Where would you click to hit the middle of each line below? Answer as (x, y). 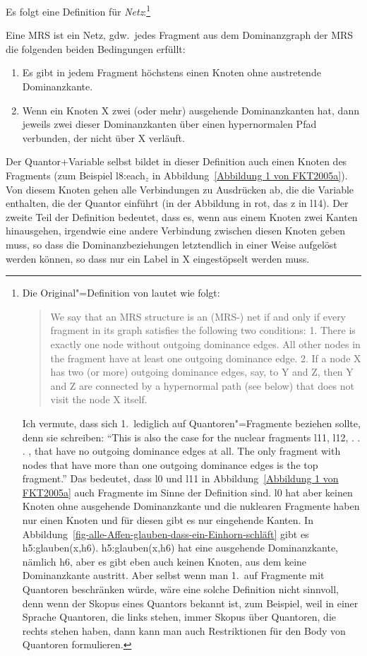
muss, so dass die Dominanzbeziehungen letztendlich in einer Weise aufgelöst (172, 244)
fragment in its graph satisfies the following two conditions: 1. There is (203, 330)
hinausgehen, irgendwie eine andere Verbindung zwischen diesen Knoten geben (176, 231)
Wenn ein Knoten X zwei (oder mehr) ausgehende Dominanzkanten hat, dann (191, 110)
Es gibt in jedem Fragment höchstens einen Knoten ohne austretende (172, 72)
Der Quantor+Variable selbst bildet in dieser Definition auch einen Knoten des (176, 161)
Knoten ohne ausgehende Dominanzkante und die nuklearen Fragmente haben (191, 506)
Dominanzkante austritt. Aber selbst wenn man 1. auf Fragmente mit (173, 575)
